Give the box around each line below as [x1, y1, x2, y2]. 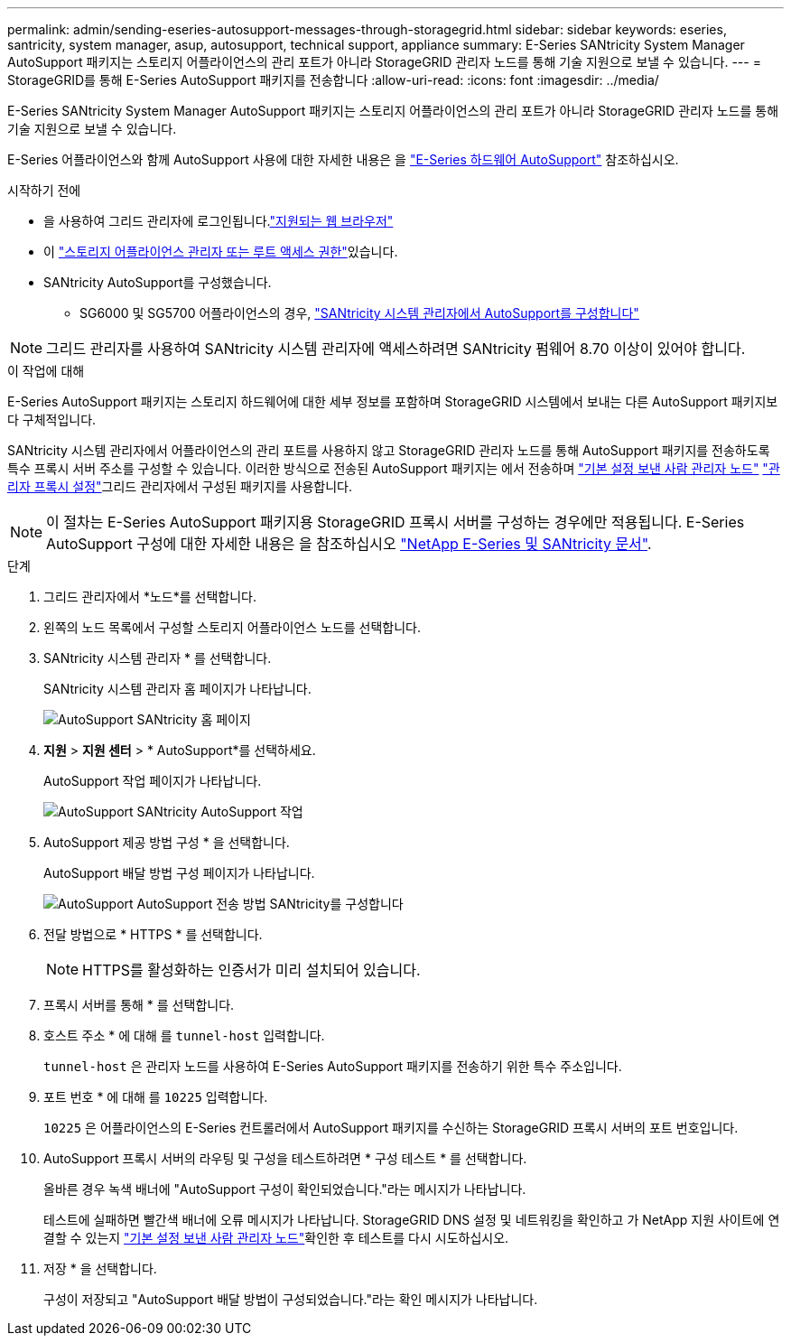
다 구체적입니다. [7, 412, 97, 427]
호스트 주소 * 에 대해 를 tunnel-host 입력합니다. [43, 1028, 325, 1043]
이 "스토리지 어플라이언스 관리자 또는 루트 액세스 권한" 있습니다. [43, 244, 398, 259]
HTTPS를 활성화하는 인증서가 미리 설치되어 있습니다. [82, 961, 421, 979]
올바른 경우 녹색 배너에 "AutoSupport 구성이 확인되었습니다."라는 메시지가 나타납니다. [43, 1181, 526, 1197]
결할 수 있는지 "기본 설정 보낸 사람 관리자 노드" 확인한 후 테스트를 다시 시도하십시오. [43, 1230, 509, 1245]
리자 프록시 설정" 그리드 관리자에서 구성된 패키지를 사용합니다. [7, 479, 352, 494]
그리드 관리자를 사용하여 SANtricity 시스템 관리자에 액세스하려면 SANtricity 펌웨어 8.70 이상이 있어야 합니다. [46, 340, 746, 358]
